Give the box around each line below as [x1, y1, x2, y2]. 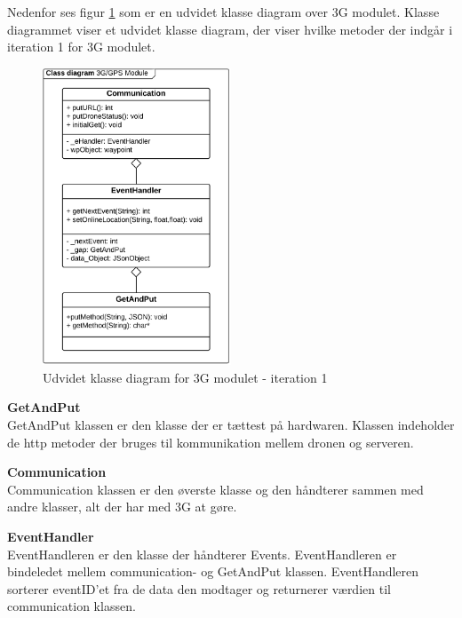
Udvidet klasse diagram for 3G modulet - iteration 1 [43, 368, 328, 386]
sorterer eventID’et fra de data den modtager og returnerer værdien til [7, 579, 391, 598]
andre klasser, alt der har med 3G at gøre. [7, 497, 237, 516]
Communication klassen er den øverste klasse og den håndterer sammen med [7, 479, 424, 498]
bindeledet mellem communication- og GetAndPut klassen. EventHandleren [7, 562, 419, 581]
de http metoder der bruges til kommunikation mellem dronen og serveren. [7, 432, 414, 451]
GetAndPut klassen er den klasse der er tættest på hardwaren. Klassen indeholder [7, 416, 455, 434]
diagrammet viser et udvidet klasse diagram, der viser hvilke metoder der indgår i [7, 20, 453, 38]
